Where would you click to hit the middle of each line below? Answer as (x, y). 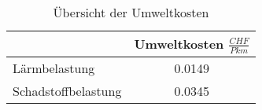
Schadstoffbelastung (67, 90)
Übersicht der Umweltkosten (131, 12)
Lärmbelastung (54, 68)
